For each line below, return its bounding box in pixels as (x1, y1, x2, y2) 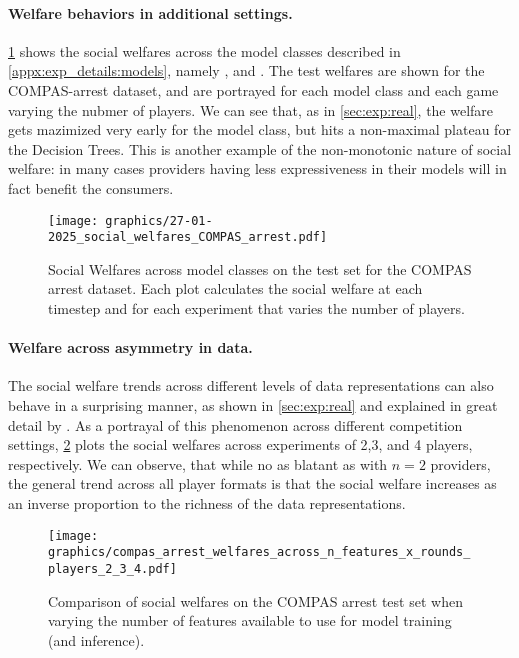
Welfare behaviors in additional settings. (8, 2, 293, 23)
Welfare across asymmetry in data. (8, 337, 253, 358)
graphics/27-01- (105, 213, 213, 228)
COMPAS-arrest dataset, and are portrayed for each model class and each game (8, 79, 499, 100)
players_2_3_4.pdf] (48, 561, 177, 576)
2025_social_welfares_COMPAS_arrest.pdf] (48, 230, 328, 245)
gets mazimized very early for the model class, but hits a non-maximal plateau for (8, 119, 511, 140)
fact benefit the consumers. (8, 177, 174, 198)
